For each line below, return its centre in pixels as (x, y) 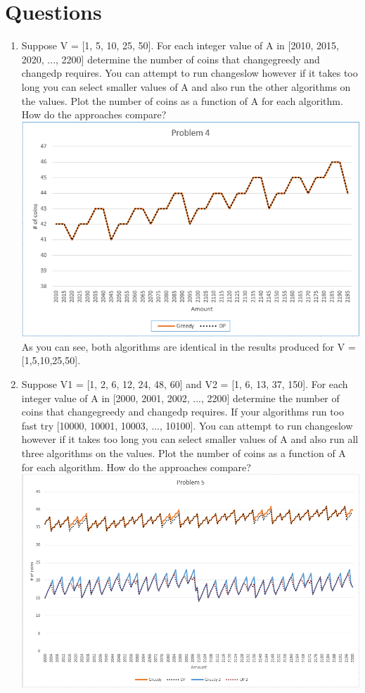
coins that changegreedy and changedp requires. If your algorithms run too (183, 412)
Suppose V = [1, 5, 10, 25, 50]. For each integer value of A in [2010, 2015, (180, 45)
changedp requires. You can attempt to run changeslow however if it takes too (190, 73)
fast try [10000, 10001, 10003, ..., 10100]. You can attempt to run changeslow (187, 425)
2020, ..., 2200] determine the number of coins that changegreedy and (171, 59)
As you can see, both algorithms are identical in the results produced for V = (188, 346)
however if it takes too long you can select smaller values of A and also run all (190, 439)
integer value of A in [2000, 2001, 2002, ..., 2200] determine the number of (180, 398)
